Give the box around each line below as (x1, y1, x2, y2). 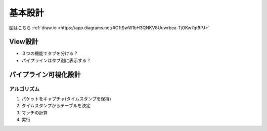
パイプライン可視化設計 (9, 70, 81, 79)
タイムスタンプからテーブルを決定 (21, 103, 91, 109)
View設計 (9, 38, 39, 46)
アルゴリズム (9, 86, 40, 92)
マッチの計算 (21, 109, 48, 116)
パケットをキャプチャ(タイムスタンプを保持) (21, 96, 111, 101)
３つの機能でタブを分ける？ (21, 50, 78, 56)
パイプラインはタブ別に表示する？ (21, 57, 91, 63)
